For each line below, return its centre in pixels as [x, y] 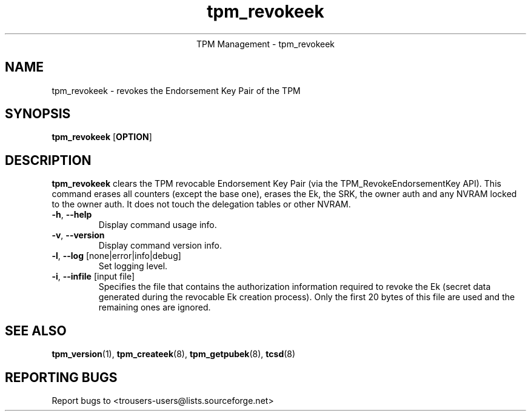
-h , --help [72, 215]
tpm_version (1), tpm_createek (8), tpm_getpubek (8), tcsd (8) [174, 354]
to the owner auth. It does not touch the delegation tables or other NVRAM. [201, 204]
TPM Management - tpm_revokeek [265, 44]
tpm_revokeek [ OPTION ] [102, 137]
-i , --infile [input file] [93, 277]
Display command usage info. [158, 225]
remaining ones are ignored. [155, 307]
